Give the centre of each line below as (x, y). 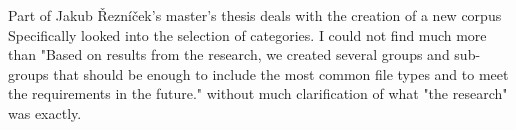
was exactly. (45, 112)
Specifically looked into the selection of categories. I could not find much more (247, 34)
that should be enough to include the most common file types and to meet (281, 73)
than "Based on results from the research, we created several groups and (229, 54)
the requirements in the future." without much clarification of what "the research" (258, 93)
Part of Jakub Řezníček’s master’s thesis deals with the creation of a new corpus (255, 15)
